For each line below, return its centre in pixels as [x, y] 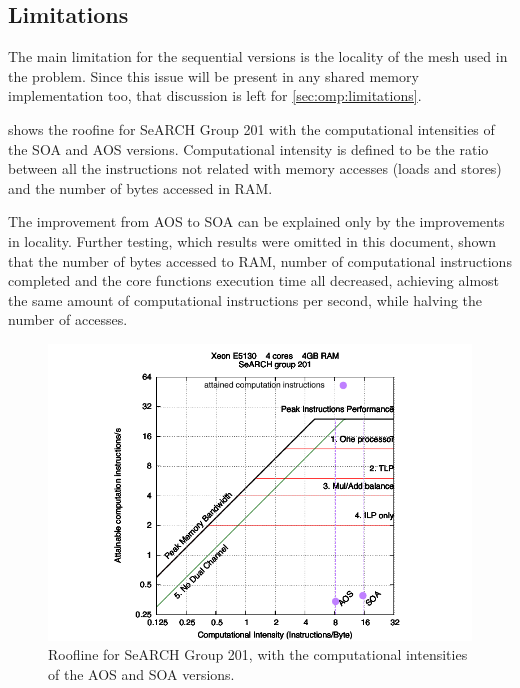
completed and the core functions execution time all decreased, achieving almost [254, 280]
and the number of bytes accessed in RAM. [140, 187]
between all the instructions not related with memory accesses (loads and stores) [255, 168]
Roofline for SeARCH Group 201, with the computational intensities [258, 654]
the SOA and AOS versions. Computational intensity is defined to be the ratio [248, 148]
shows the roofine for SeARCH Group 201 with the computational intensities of [251, 128]
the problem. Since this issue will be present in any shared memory [213, 75]
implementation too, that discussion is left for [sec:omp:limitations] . [215, 95]
